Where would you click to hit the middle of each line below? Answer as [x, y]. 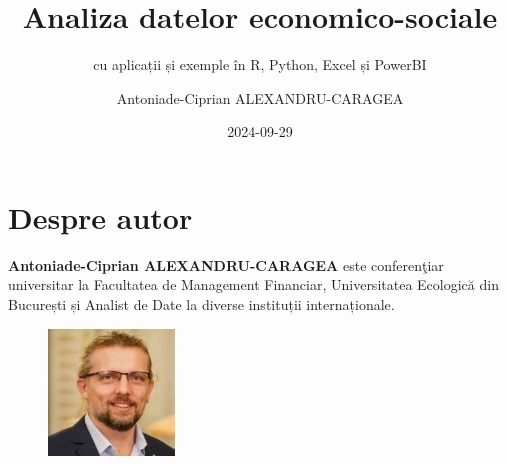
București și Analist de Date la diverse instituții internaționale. [201, 304]
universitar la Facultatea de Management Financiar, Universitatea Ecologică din [253, 284]
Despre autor [100, 216]
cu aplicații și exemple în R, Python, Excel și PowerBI [260, 64]
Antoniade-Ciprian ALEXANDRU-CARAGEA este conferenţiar [226, 264]
